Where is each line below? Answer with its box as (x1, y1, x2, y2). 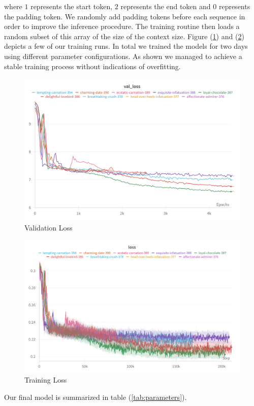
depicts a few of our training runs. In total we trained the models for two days (4, 41, 248, 51)
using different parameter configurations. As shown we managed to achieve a (4, 50, 242, 61)
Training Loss (24, 374, 67, 385)
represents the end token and (120, 1, 211, 11)
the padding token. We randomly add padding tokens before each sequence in (4, 11, 245, 21)
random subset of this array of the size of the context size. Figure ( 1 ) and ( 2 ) (4, 31, 244, 41)
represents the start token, (30, 1, 113, 11)
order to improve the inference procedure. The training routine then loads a (4, 21, 240, 32)
